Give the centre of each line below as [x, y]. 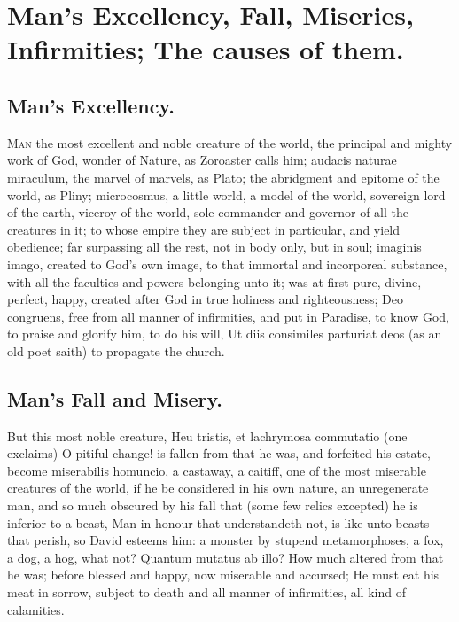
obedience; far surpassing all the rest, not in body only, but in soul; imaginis [214, 247]
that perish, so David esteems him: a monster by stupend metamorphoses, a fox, [226, 540]
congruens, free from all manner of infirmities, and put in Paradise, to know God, [228, 316]
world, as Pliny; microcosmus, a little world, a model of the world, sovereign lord [226, 194]
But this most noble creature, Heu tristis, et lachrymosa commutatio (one [207, 435]
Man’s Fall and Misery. [115, 398]
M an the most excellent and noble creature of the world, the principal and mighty [230, 142]
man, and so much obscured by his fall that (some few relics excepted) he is [213, 505]
